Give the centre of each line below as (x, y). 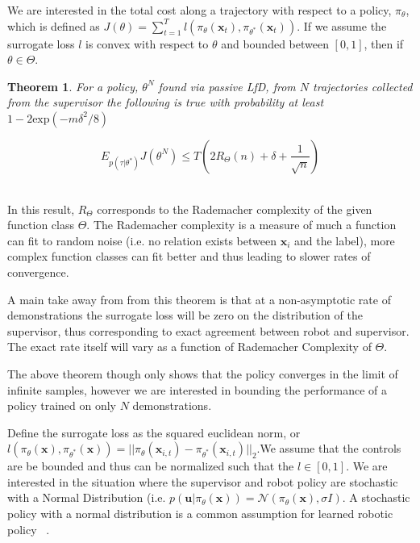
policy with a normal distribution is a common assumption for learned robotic (200, 514)
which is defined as (54, 25)
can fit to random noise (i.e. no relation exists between (142, 240)
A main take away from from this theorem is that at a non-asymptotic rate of (199, 299)
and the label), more (344, 240)
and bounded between (275, 43)
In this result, (41, 209)
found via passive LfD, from (227, 86)
